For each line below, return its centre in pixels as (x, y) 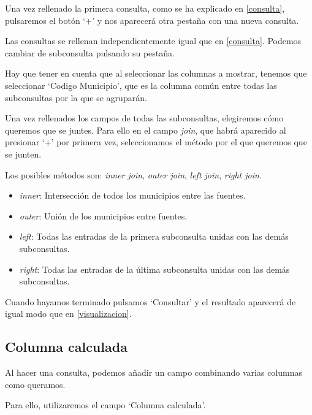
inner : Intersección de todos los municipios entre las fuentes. (132, 195)
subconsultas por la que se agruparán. (76, 97)
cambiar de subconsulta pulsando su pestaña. (90, 52)
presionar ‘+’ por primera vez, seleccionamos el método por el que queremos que (156, 142)
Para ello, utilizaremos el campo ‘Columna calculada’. (105, 405)
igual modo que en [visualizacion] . (68, 314)
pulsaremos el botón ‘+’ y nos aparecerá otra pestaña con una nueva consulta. (152, 20)
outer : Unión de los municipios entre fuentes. (103, 215)
